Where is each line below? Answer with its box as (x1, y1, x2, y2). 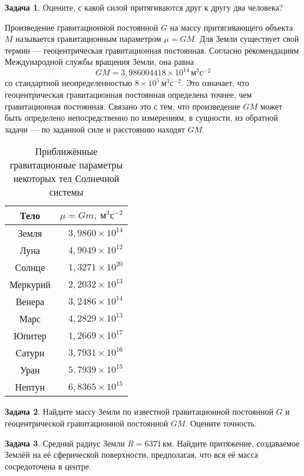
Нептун (15, 380, 45, 394)
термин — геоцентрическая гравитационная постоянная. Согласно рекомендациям (5, 44, 299, 56)
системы (49, 185, 84, 199)
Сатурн (15, 346, 45, 360)
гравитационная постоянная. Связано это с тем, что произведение (5, 100, 240, 112)
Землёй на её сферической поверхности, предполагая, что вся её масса (5, 448, 259, 461)
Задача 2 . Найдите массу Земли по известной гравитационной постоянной (5, 405, 273, 418)
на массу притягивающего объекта (170, 21, 293, 33)
